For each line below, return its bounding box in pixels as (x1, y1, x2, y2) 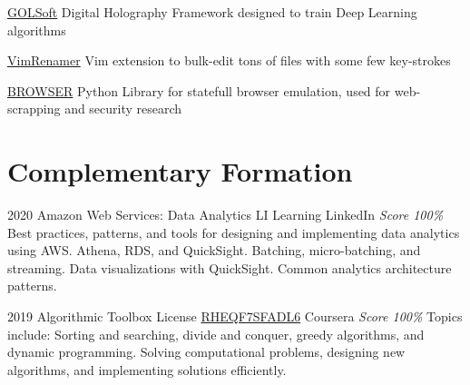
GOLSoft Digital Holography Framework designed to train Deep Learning (7, 3, 417, 21)
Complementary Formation (7, 153, 353, 190)
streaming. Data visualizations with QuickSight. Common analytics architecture (7, 258, 452, 277)
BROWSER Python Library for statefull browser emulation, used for (7, 81, 391, 100)
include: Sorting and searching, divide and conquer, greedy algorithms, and (7, 324, 425, 343)
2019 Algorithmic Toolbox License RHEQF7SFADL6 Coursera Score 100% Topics (7, 307, 463, 326)
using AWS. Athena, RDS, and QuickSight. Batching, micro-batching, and (7, 241, 421, 260)
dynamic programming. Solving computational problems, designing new (7, 342, 406, 361)
